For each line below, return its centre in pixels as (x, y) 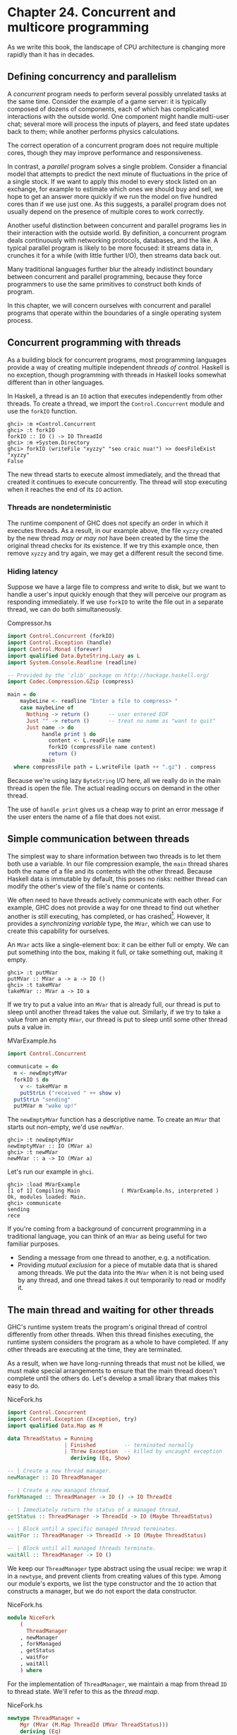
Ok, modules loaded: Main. (47, 1197)
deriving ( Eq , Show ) (101, 1458)
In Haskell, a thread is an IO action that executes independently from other (115, 396)
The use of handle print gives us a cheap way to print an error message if (116, 809)
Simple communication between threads (98, 839)
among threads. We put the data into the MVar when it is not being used (121, 1273)
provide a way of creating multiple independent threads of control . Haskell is (119, 367)
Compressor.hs (29, 623)
